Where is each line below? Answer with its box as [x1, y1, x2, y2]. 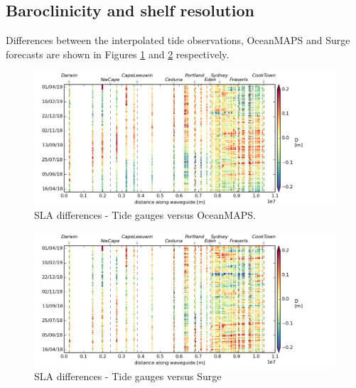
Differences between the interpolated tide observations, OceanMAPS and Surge [6, 33, 350, 48]
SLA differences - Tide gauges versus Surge [34, 368, 222, 383]
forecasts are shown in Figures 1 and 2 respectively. [6, 46, 230, 61]
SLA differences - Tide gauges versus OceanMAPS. [34, 208, 256, 222]
